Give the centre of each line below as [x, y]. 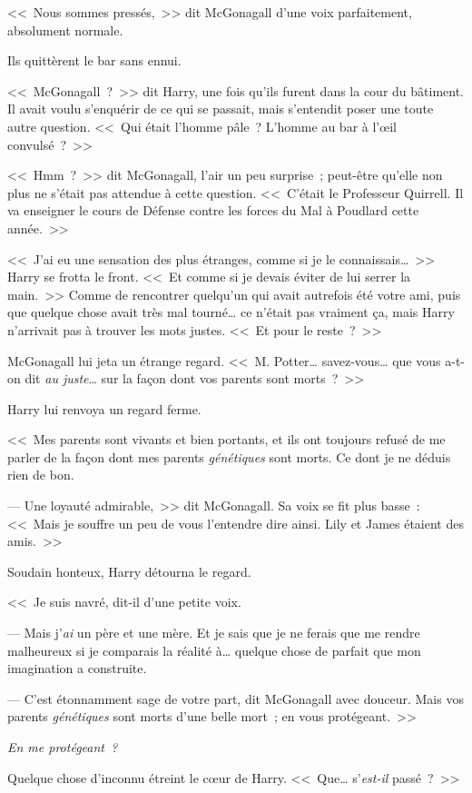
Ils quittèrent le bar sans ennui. [94, 60]
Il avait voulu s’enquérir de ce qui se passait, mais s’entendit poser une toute [221, 109]
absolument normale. [65, 30]
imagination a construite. [77, 668]
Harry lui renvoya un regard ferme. [104, 408]
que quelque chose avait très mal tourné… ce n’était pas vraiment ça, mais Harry [231, 312]
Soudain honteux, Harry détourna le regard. [129, 571]
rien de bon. [41, 475]
